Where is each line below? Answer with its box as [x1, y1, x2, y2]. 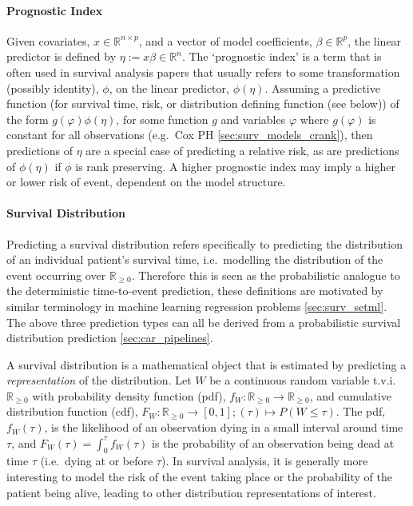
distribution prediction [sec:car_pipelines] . [6, 329, 213, 346]
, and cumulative [309, 387, 391, 404]
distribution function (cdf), [6, 403, 138, 420]
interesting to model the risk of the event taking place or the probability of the [6, 468, 392, 485]
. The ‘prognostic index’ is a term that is [181, 48, 382, 65]
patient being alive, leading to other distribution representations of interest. [6, 484, 376, 500]
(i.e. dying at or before [40, 452, 153, 469]
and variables [220, 110, 286, 127]
